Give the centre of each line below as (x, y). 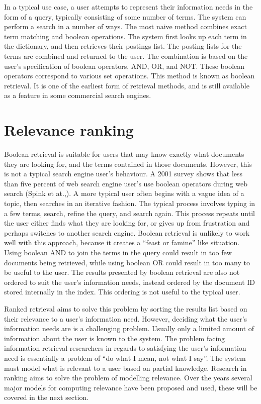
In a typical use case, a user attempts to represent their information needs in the (128, 7)
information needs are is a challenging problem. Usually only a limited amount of (129, 328)
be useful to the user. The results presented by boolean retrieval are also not (122, 272)
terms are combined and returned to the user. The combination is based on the (126, 56)
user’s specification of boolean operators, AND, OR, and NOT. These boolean (124, 66)
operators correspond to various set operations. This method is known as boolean (129, 76)
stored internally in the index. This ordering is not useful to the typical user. (122, 292)
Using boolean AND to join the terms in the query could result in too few (118, 252)
